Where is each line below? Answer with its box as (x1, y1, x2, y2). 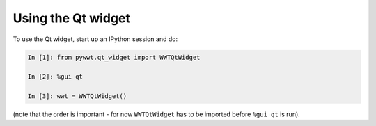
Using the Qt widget (13, 10, 130, 26)
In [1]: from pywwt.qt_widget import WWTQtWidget (27, 53, 201, 61)
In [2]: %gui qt (27, 73, 84, 81)
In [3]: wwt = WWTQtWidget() (27, 93, 127, 100)
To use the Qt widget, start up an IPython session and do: (13, 35, 178, 43)
